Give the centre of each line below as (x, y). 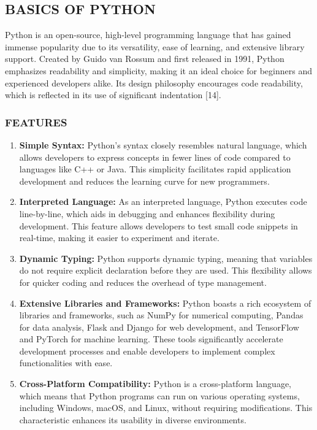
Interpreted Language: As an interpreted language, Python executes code (163, 202)
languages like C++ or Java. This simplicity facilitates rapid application (155, 169)
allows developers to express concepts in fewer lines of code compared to (155, 157)
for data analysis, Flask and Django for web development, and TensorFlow (159, 327)
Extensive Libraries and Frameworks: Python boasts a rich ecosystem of (165, 303)
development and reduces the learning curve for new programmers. (144, 181)
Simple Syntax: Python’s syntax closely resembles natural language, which (163, 144)
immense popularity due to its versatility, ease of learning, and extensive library (155, 46)
